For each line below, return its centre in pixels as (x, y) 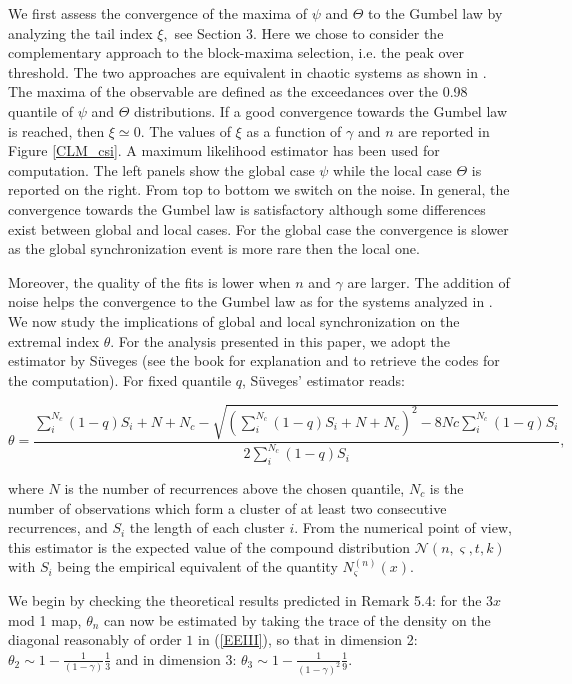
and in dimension (168, 658)
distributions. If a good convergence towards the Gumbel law (321, 110)
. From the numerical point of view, (403, 527)
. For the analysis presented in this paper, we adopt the (280, 340)
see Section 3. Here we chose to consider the (309, 32)
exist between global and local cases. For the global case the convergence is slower (258, 228)
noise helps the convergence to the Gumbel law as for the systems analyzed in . (250, 301)
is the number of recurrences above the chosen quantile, (234, 488)
